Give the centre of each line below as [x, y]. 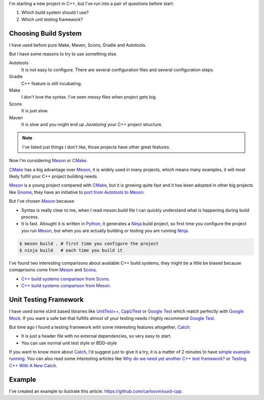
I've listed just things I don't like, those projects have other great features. [96, 147]
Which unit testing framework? [52, 19]
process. [30, 217]
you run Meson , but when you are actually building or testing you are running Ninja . [105, 231]
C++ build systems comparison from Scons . [66, 279]
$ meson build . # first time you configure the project [89, 243]
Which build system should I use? [55, 13]
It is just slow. [35, 111]
